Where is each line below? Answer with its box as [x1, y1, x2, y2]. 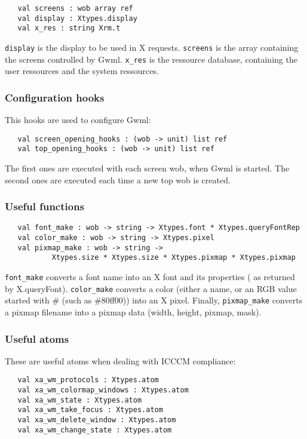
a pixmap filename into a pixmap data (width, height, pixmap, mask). [5, 306, 262, 318]
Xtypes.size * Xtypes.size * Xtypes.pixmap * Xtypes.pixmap [51, 253, 296, 262]
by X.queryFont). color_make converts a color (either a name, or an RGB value [5, 282, 297, 294]
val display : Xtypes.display [17, 14, 137, 23]
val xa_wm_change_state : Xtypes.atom [17, 425, 172, 434]
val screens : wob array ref [17, 4, 133, 13]
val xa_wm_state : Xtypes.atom [17, 395, 142, 404]
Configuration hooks [5, 90, 105, 105]
